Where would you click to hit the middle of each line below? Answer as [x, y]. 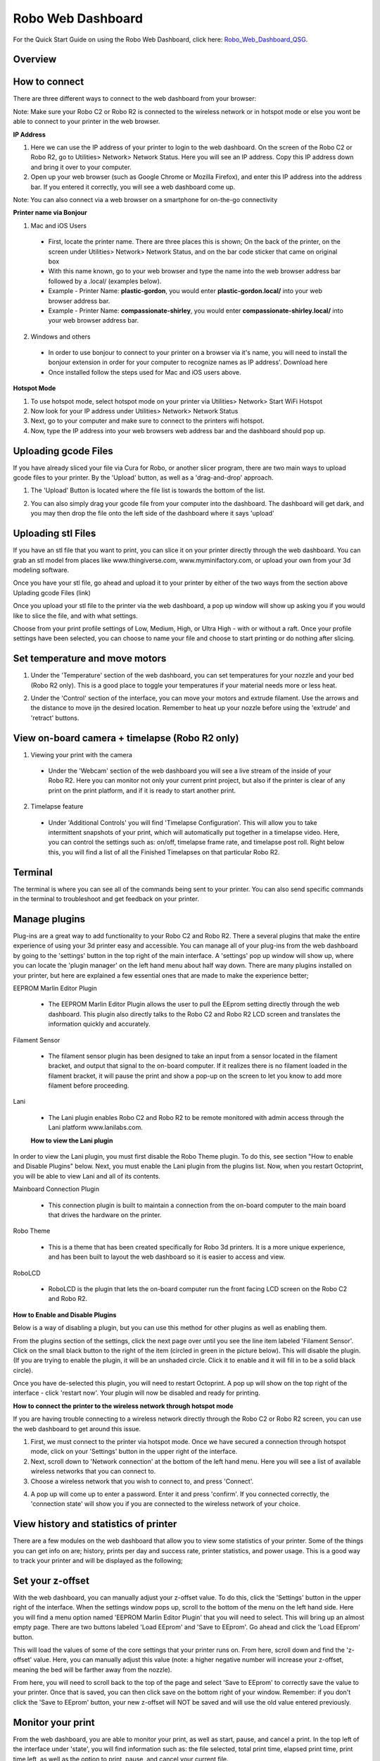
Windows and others [61, 336]
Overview [35, 60]
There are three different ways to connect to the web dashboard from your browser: [135, 99]
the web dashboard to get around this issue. [77, 1429]
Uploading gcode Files [63, 451]
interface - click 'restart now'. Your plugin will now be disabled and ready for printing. [137, 1393]
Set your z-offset [51, 1580]
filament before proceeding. [89, 1085]
